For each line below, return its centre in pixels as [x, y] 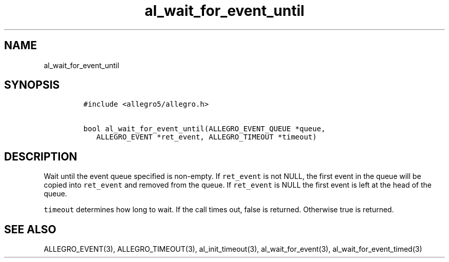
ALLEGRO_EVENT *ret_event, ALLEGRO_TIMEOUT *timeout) [207, 137]
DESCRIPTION [41, 156]
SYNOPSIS [32, 85]
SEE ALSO [30, 229]
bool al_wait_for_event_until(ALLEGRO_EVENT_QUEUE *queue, [204, 129]
